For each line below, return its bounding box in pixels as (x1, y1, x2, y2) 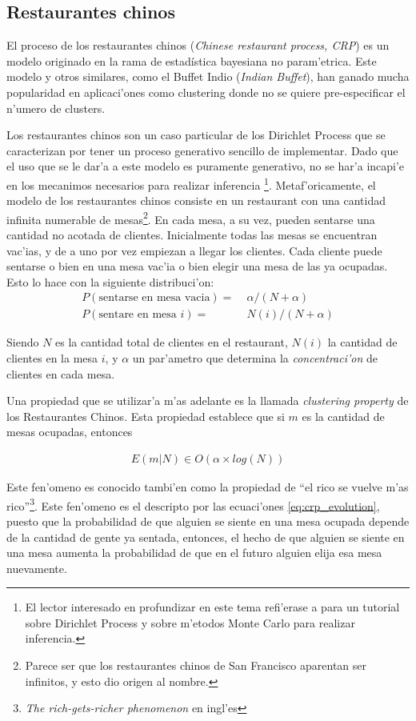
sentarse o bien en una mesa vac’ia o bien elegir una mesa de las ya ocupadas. (6, 258, 388, 274)
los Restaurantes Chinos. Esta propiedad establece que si (6, 407, 285, 424)
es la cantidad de (302, 407, 385, 424)
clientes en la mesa (6, 350, 98, 367)
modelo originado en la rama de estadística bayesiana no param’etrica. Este (6, 52, 377, 69)
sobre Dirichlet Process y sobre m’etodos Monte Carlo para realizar (25, 614, 355, 631)
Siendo (6, 334, 39, 350)
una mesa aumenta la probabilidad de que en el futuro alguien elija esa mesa (6, 544, 382, 561)
